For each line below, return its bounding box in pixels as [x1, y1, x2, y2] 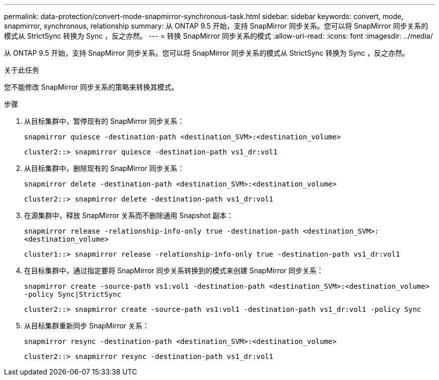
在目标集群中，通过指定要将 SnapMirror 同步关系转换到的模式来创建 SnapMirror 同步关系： [24, 266, 324, 275]
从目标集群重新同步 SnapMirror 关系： [24, 321, 149, 330]
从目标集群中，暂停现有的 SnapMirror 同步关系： [24, 117, 184, 125]
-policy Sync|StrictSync [24, 290, 121, 298]
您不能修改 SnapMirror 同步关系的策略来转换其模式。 [4, 83, 178, 91]
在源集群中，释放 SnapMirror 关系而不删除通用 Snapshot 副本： [24, 211, 234, 220]
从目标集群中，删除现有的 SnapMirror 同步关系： [24, 164, 184, 172]
